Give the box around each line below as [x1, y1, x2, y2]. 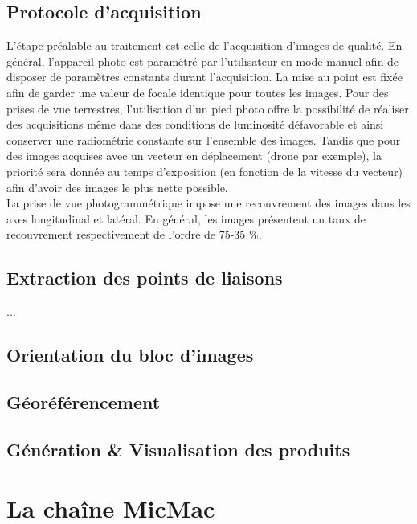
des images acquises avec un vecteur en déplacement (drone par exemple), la [6, 147, 382, 164]
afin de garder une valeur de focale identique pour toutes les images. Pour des [6, 84, 389, 100]
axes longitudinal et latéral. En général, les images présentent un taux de [6, 210, 366, 227]
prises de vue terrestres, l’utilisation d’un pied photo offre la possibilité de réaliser [6, 100, 409, 117]
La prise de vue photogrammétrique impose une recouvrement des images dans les [6, 194, 411, 211]
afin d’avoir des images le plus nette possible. [6, 178, 228, 195]
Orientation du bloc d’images [6, 342, 254, 367]
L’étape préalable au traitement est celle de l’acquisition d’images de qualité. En [6, 37, 403, 54]
